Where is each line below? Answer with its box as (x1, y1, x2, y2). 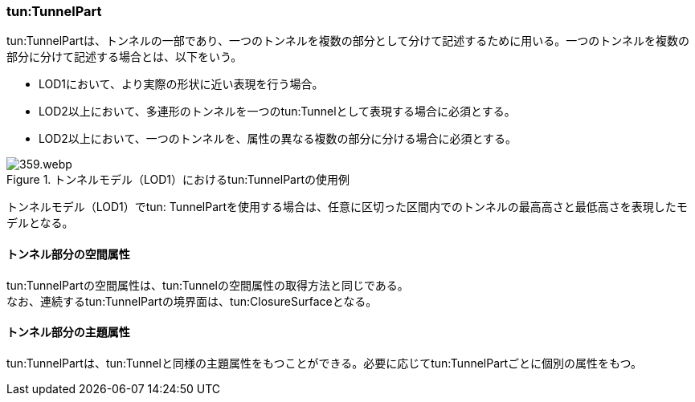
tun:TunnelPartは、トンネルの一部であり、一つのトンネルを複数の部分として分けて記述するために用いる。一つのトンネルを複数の (6, 34, 689, 48)
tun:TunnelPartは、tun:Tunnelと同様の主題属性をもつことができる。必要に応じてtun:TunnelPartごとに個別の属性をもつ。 (6, 355, 642, 370)
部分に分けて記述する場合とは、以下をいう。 (6, 50, 243, 64)
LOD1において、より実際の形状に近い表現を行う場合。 (39, 77, 324, 91)
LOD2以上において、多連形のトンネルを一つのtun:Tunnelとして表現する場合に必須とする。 (39, 104, 516, 119)
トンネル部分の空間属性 (6, 246, 130, 261)
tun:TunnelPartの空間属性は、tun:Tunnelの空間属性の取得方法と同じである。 (6, 278, 409, 292)
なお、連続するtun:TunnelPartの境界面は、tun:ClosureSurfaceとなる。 (6, 294, 378, 308)
